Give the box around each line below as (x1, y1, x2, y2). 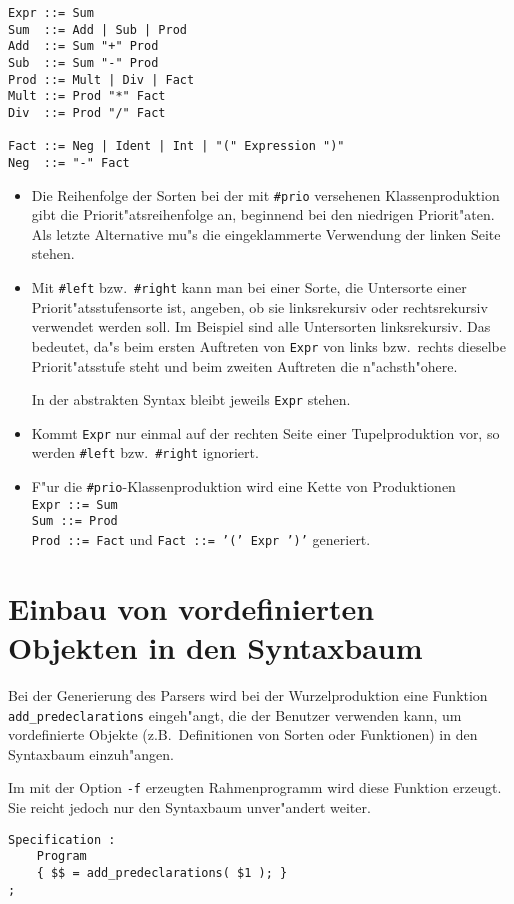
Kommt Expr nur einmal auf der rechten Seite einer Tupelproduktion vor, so (31, 422, 500, 443)
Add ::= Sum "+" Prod (8, 39, 159, 54)
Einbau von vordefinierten (8, 587, 375, 628)
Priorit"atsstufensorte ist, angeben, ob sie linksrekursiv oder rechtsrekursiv (31, 296, 488, 317)
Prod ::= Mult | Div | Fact (8, 72, 195, 87)
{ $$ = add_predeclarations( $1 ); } (36, 866, 288, 880)
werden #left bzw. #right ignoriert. (31, 442, 259, 463)
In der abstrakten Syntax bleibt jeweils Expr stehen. (31, 389, 351, 410)
